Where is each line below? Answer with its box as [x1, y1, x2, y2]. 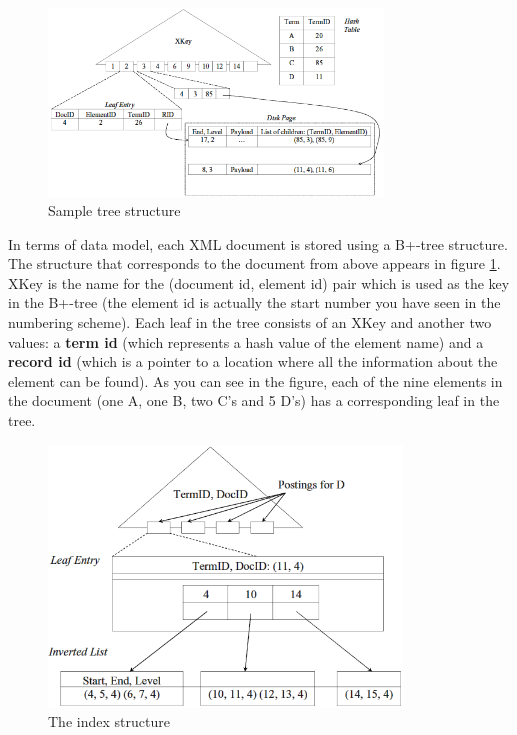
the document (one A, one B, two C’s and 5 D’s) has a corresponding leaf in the [8, 390, 500, 411]
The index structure [48, 711, 170, 732]
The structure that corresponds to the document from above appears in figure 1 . [8, 253, 501, 274]
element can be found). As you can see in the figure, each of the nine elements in [8, 370, 503, 391]
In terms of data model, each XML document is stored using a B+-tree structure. [8, 233, 508, 254]
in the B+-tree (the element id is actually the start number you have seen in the [8, 292, 501, 313]
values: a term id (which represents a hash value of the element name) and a [8, 331, 484, 352]
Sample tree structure [48, 200, 181, 221]
